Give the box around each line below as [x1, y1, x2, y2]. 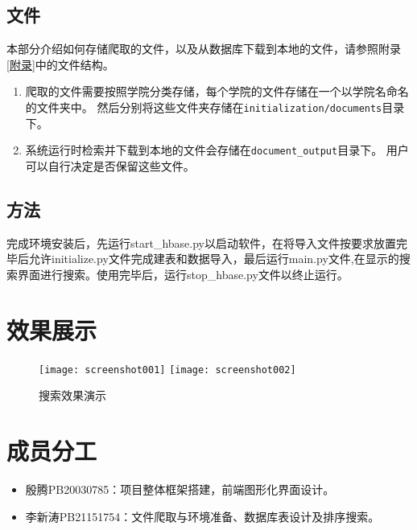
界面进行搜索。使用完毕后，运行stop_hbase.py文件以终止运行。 [17, 265, 349, 282]
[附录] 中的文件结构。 [6, 55, 114, 72]
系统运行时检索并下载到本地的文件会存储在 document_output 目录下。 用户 [25, 142, 409, 158]
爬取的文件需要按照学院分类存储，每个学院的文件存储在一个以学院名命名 [25, 83, 409, 100]
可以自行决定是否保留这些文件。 [25, 157, 195, 174]
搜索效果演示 [39, 387, 106, 404]
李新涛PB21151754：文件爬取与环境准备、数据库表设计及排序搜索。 [25, 507, 380, 524]
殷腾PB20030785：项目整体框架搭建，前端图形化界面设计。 [25, 480, 335, 497]
